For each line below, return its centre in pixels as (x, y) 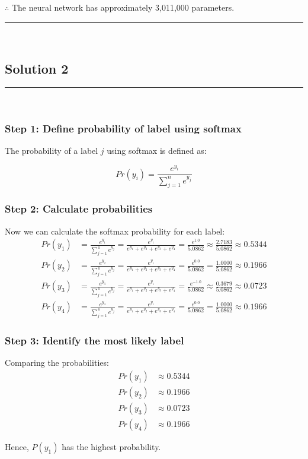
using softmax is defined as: (157, 151)
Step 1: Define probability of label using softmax (123, 128)
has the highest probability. (111, 446)
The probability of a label (52, 151)
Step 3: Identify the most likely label (94, 340)
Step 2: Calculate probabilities (79, 209)
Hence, (17, 446)
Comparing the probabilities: (57, 363)
